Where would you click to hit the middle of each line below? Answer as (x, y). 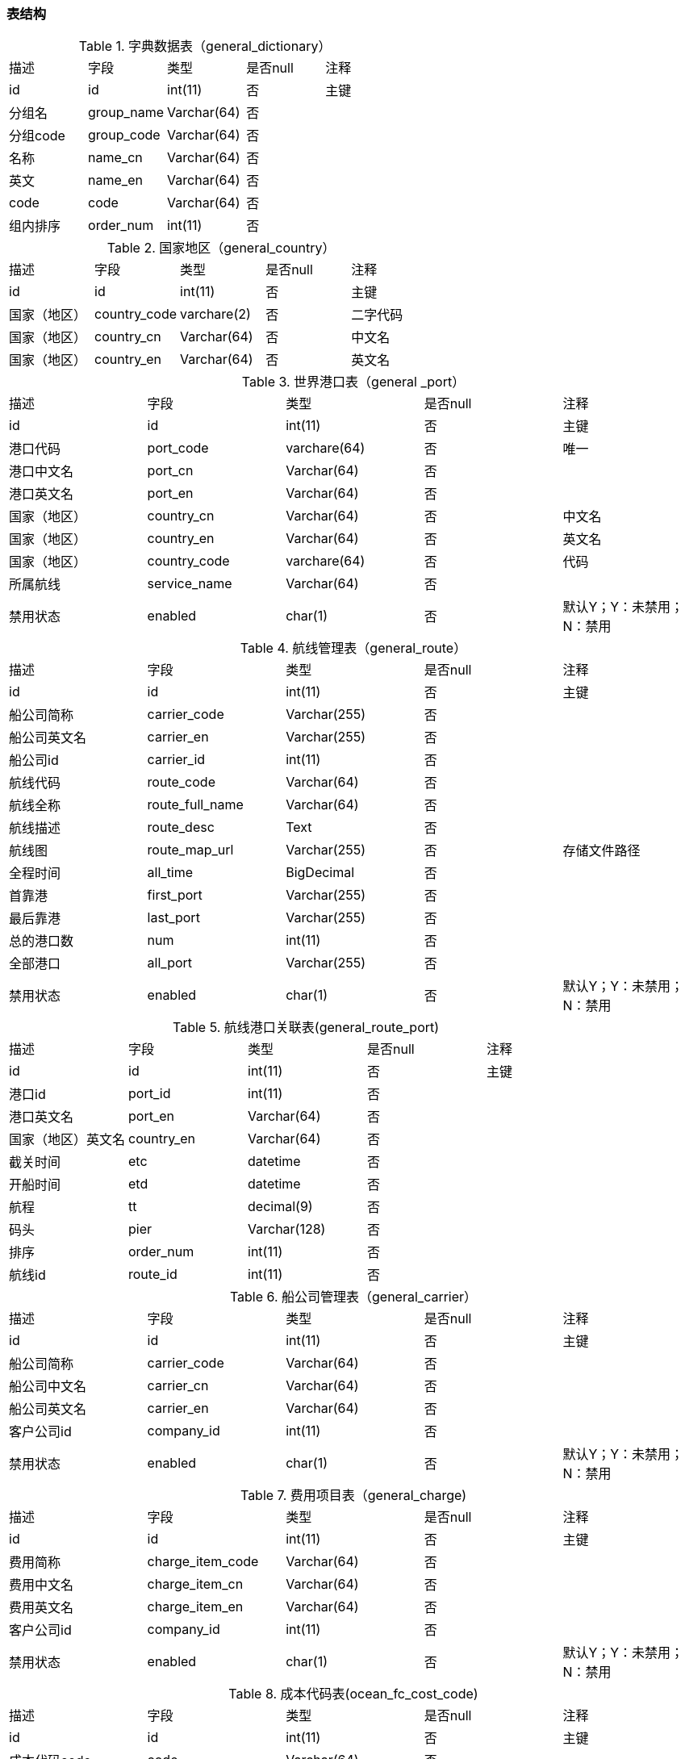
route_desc (181, 827)
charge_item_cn (195, 1584)
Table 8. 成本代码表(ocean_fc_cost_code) (353, 1694)
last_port (173, 918)
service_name (190, 584)
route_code (181, 782)
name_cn (115, 158)
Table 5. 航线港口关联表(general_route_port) (306, 1028)
